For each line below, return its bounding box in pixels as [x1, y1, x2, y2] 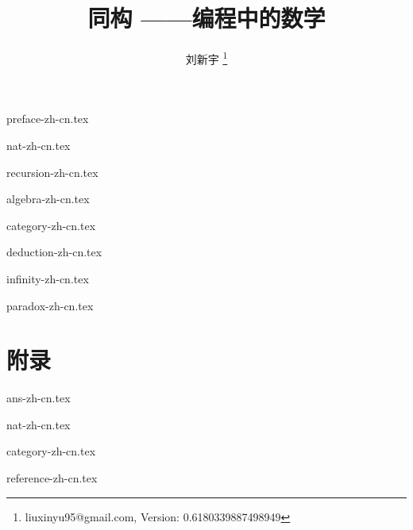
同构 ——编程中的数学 [87, 2, 326, 34]
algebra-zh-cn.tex [6, 190, 90, 207]
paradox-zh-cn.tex [6, 297, 94, 313]
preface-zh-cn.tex [6, 110, 89, 127]
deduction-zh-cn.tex [6, 244, 102, 260]
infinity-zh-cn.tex [6, 270, 89, 286]
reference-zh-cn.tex [6, 470, 98, 486]
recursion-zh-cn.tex [6, 163, 98, 180]
